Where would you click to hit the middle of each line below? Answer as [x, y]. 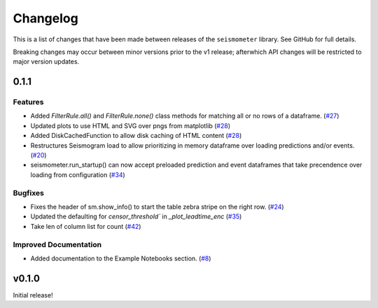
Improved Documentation [57, 244]
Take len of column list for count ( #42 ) [86, 226]
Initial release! [33, 295]
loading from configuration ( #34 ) [78, 174]
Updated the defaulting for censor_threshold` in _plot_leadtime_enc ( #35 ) [136, 216]
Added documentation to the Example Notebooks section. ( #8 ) [121, 258]
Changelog [45, 18]
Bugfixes [29, 192]
